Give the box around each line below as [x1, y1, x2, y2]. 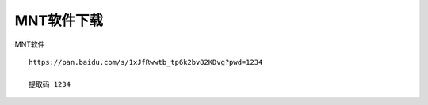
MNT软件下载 [14, 12, 104, 29]
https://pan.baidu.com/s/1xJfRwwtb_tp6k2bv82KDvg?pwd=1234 [29, 58, 263, 66]
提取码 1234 [29, 80, 71, 88]
